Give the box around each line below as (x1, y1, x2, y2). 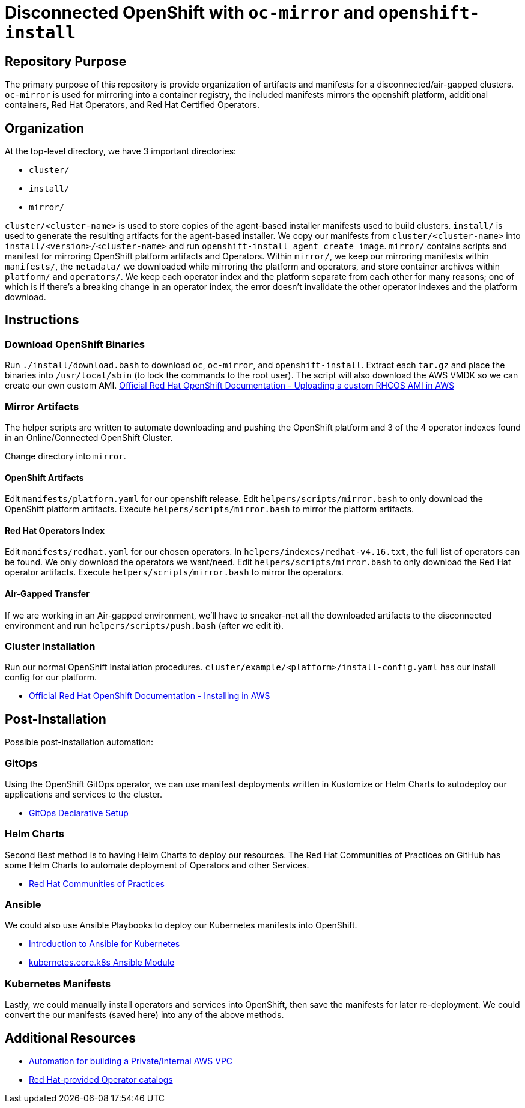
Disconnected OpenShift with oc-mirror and (5, 2, 375, 23)
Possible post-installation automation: (5, 737, 154, 748)
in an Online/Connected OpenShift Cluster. (5, 432, 173, 443)
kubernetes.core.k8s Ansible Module (29, 957, 175, 968)
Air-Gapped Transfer (5, 589, 90, 599)
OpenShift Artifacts (5, 472, 84, 483)
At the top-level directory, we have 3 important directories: (5, 146, 237, 157)
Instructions (5, 312, 79, 328)
